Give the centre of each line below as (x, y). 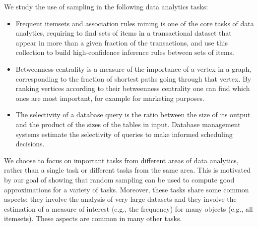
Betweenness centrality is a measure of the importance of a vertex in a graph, (133, 68)
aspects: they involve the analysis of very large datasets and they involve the (120, 199)
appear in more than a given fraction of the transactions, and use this (122, 42)
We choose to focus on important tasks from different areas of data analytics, (121, 160)
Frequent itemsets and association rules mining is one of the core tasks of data (135, 23)
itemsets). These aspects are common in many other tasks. (93, 218)
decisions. (30, 144)
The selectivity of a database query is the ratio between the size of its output (133, 114)
